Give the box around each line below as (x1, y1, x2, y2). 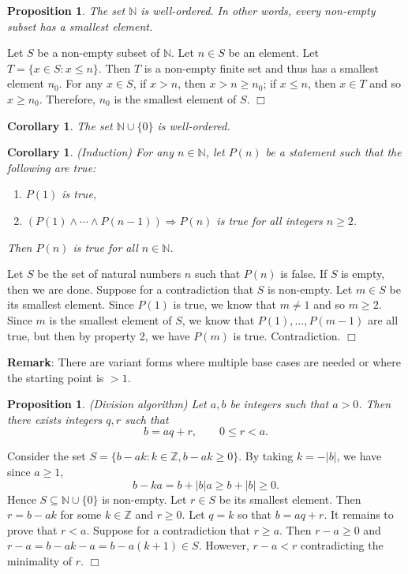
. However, (198, 537, 249, 553)
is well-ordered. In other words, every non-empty (140, 2, 376, 18)
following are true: (7, 159, 96, 175)
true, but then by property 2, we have (7, 327, 190, 343)
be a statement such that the (265, 144, 402, 160)
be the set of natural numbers (37, 265, 182, 282)
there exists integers (7, 411, 103, 427)
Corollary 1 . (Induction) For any (7, 144, 174, 160)
